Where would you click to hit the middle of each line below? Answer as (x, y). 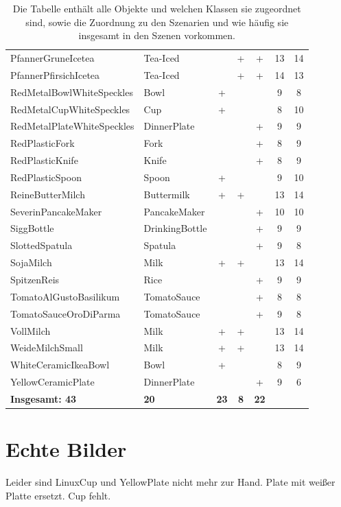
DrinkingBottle (175, 228)
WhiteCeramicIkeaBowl (60, 365)
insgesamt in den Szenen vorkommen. (157, 35)
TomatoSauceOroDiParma (66, 313)
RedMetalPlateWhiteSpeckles (72, 126)
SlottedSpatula (42, 245)
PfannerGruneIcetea (52, 58)
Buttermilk (167, 194)
